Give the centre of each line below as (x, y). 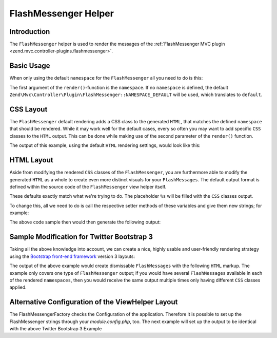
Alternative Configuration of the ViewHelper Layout (94, 302)
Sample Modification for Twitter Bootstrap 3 (81, 237)
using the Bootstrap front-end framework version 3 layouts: (72, 256)
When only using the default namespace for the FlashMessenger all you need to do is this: (106, 78)
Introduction (30, 32)
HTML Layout (31, 160)
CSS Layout (28, 109)
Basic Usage (30, 66)
